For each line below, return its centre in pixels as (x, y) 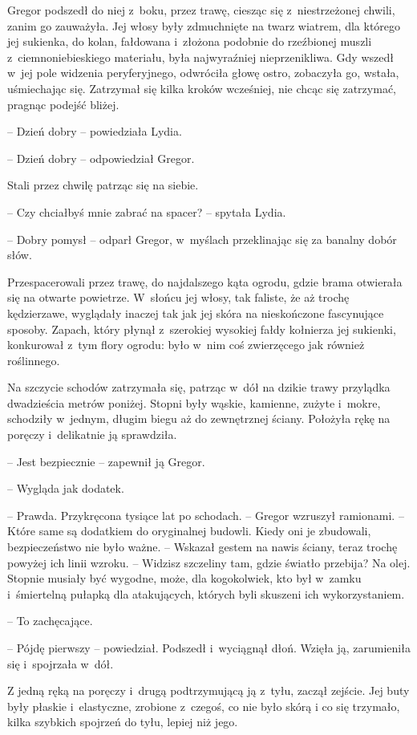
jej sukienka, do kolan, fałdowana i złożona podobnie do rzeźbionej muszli (190, 41)
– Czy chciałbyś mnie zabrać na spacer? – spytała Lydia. (147, 211)
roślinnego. (34, 360)
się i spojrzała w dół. (61, 663)
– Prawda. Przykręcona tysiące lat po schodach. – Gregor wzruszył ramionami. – (206, 515)
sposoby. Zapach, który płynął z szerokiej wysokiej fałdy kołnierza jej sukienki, (202, 329)
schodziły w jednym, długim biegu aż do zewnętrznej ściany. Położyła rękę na (199, 418)
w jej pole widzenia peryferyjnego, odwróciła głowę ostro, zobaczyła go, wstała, (203, 73)
